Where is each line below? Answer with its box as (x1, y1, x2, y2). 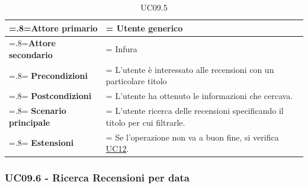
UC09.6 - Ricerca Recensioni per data (5, 170, 190, 185)
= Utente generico (105, 21, 183, 34)
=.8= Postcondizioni (9, 90, 92, 102)
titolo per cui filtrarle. (105, 116, 185, 128)
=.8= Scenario (9, 104, 66, 117)
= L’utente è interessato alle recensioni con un (105, 63, 274, 75)
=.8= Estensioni (9, 136, 74, 149)
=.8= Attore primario (9, 21, 98, 34)
